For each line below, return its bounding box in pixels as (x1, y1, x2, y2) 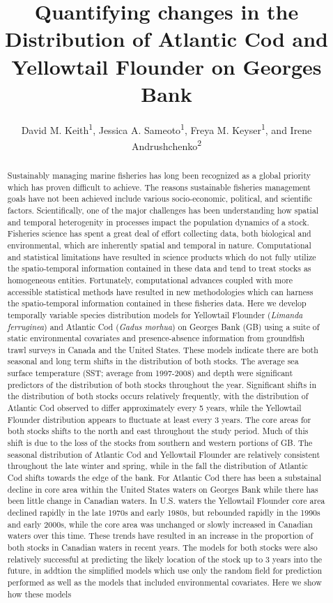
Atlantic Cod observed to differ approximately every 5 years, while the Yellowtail (7, 402, 302, 414)
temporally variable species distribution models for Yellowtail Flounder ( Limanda (7, 308, 303, 320)
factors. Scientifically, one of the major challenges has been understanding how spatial (7, 204, 319, 216)
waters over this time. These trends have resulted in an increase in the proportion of (7, 530, 313, 542)
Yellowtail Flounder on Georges (11, 52, 322, 80)
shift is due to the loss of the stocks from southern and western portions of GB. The (7, 437, 313, 449)
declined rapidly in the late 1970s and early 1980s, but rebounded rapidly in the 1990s (7, 507, 320, 519)
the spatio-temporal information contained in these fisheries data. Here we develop (7, 297, 307, 309)
